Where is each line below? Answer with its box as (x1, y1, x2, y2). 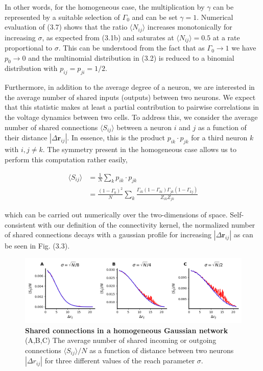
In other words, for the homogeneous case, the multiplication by (5, 2, 205, 12)
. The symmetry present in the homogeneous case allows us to (42, 143, 236, 154)
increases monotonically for (147, 21, 232, 32)
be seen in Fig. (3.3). (5, 240, 70, 251)
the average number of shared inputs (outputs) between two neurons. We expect (5, 91, 256, 102)
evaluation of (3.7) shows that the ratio (5, 21, 128, 32)
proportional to (5, 42, 53, 53)
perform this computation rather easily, (5, 154, 128, 164)
